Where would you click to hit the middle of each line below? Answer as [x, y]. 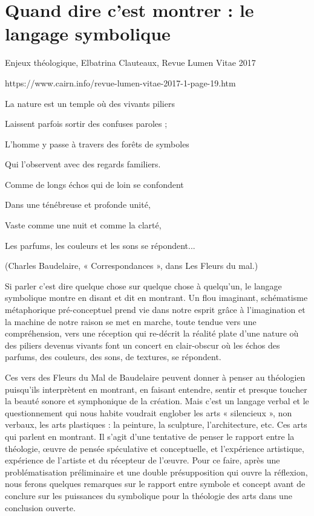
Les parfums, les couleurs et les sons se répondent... [100, 245]
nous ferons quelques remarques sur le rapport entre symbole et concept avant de [155, 484]
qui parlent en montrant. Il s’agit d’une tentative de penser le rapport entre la [150, 436]
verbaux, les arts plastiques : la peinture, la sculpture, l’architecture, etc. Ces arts [156, 424]
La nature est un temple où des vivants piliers [90, 103]
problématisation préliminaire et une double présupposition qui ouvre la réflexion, [156, 472]
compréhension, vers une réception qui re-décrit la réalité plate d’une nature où [152, 333]
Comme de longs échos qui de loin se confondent [94, 184]
